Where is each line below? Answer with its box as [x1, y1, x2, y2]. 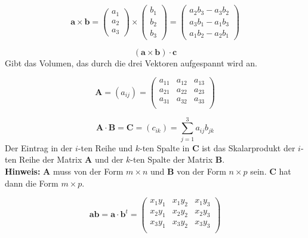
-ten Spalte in [139, 141, 190, 154]
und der [94, 153, 124, 166]
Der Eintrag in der [5, 141, 73, 154]
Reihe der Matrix [19, 153, 82, 166]
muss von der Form [53, 165, 124, 177]
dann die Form [5, 176, 58, 189]
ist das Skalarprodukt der [202, 141, 295, 154]
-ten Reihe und [78, 141, 133, 154]
